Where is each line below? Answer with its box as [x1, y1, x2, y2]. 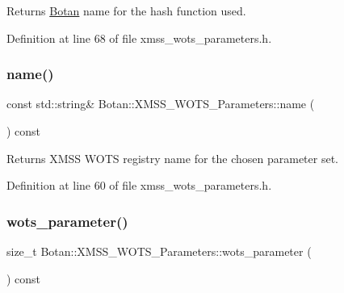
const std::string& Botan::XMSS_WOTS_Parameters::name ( [6, 95, 315, 112]
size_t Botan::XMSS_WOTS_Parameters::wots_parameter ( [6, 243, 312, 259]
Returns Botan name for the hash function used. [6, 2, 246, 19]
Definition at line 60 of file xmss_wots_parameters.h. [6, 177, 272, 194]
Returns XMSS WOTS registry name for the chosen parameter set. [6, 149, 339, 166]
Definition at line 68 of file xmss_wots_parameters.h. [6, 29, 272, 46]
